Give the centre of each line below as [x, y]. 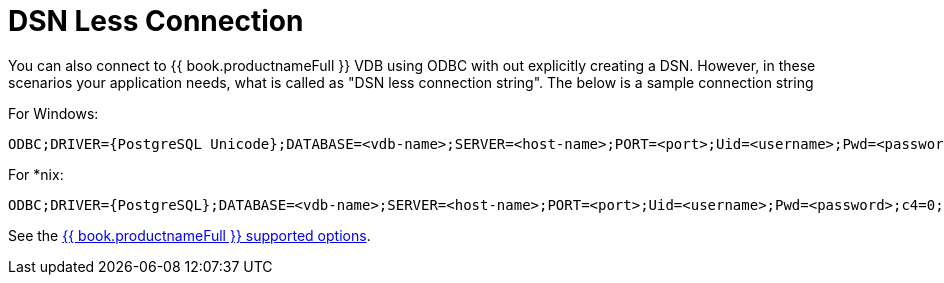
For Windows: [53, 113]
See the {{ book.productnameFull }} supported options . [189, 235]
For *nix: [36, 174]
